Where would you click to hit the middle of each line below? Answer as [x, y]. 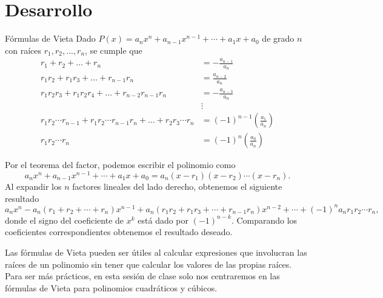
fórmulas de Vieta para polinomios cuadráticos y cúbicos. [111, 287]
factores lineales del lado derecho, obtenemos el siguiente [177, 186]
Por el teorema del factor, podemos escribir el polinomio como [120, 165]
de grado [278, 38]
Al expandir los [33, 186]
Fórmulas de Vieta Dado [50, 38]
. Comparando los [264, 220]
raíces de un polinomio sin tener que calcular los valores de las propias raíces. [148, 264]
